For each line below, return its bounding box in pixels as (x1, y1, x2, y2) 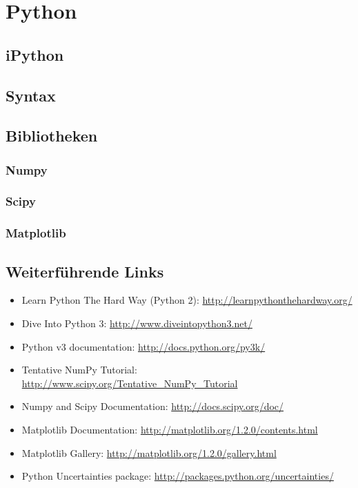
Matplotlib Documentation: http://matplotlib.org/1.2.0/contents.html (21, 422, 318, 437)
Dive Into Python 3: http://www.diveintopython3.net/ (21, 316, 252, 331)
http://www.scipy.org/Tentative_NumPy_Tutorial (21, 375, 238, 390)
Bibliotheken (6, 125, 98, 146)
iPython (6, 43, 64, 65)
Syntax (6, 84, 56, 106)
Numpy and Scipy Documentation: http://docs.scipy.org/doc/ (21, 399, 284, 413)
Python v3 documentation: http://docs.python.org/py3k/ (21, 339, 266, 353)
